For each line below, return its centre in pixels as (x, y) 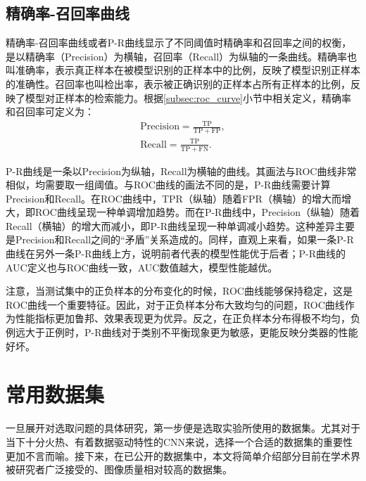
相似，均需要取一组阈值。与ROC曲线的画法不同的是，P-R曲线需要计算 (168, 185)
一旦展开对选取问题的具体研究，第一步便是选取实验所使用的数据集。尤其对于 (183, 428)
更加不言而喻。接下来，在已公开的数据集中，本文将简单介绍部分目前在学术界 (183, 455)
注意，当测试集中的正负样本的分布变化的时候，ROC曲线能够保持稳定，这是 (179, 291)
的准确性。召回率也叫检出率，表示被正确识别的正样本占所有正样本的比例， (178, 83)
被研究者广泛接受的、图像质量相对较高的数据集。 (119, 469)
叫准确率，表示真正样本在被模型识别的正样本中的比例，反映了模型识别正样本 (183, 70)
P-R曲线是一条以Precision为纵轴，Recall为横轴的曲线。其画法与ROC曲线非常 (181, 171)
